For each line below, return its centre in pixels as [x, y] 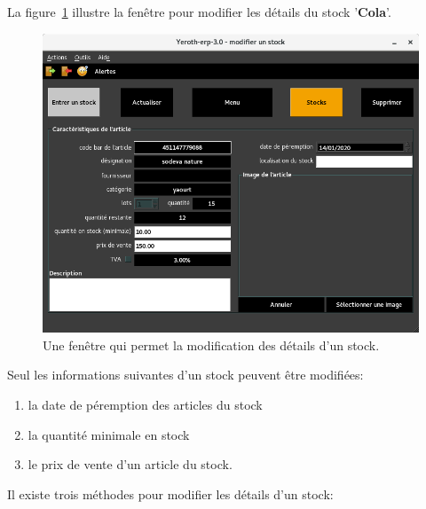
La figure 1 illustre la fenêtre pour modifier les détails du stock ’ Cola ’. [199, 12]
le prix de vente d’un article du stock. [130, 464]
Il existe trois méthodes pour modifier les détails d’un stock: [170, 493]
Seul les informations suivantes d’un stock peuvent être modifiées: [185, 375]
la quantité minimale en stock [109, 434]
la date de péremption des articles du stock [145, 404]
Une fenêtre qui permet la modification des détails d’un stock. [211, 345]
